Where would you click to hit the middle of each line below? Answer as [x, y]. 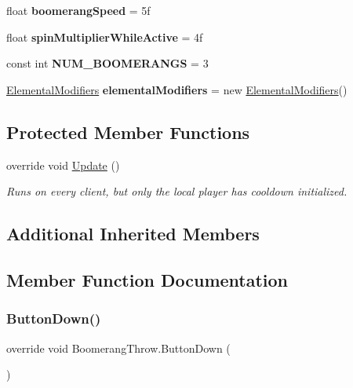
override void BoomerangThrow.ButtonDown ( [118, 348]
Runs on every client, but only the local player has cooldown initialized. [177, 191]
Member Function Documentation [147, 279]
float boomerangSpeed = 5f [78, 10]
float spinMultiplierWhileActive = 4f [105, 37]
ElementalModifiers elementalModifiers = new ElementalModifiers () [177, 89]
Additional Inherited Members [133, 234]
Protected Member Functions [128, 132]
